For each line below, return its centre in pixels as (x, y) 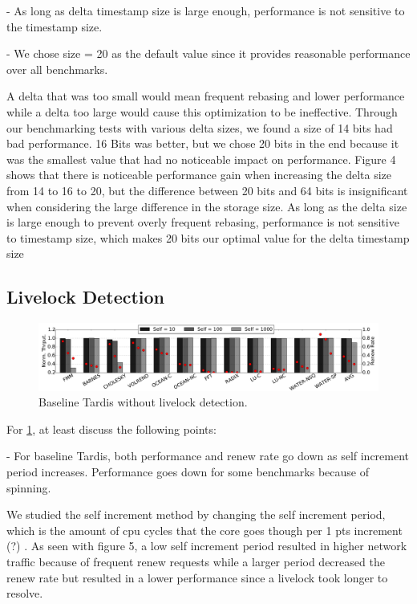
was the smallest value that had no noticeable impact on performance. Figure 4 (201, 159)
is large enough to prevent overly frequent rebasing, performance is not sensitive (203, 222)
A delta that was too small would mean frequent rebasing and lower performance (206, 96)
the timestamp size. (55, 26)
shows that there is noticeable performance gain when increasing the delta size (199, 175)
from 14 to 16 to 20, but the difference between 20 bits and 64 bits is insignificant (207, 190)
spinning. (29, 487)
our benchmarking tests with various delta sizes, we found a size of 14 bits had (200, 127)
